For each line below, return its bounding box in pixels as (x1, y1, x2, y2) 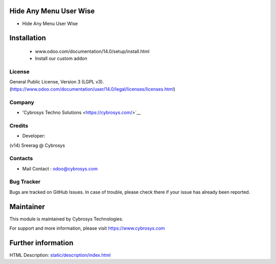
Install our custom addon (35, 55, 87, 61)
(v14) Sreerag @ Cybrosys (9, 142, 65, 148)
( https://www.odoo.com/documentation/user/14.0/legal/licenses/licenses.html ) (9, 86, 176, 92)
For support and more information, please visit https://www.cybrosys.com (9, 225, 166, 231)
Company (9, 99, 34, 106)
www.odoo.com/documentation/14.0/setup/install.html (35, 48, 150, 54)
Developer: (22, 133, 45, 139)
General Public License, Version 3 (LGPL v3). (9, 79, 104, 85)
